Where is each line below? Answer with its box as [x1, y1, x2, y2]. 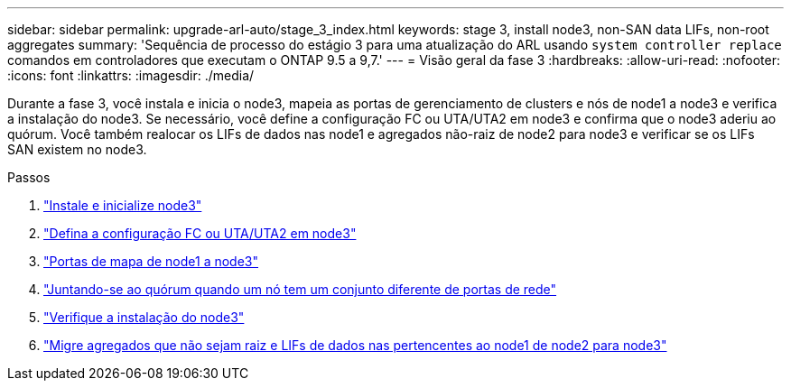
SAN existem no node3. [7, 142, 147, 157]
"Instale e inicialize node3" [43, 198, 202, 213]
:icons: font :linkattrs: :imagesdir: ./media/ [7, 68, 255, 83]
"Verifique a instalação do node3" [43, 309, 245, 325]
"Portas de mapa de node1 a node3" [43, 254, 259, 269]
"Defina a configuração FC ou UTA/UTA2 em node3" [43, 226, 357, 241]
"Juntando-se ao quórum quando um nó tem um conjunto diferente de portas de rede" [43, 282, 557, 297]
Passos [7, 170, 51, 185]
